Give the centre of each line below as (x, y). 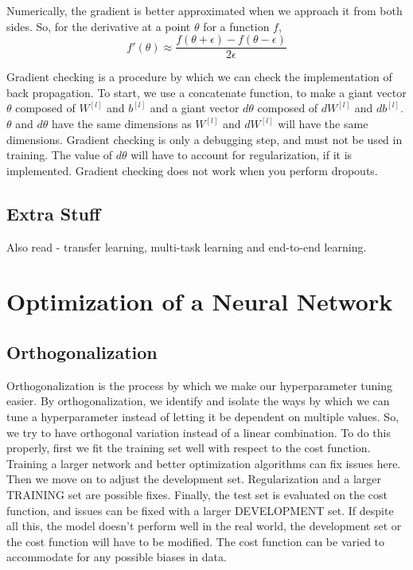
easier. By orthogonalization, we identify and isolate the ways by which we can (198, 401)
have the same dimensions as (122, 124)
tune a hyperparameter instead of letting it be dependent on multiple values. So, (203, 416)
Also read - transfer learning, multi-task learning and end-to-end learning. (187, 246)
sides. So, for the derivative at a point (99, 26)
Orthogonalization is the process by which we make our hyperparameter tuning (200, 385)
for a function (236, 26)
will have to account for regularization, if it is (242, 155)
